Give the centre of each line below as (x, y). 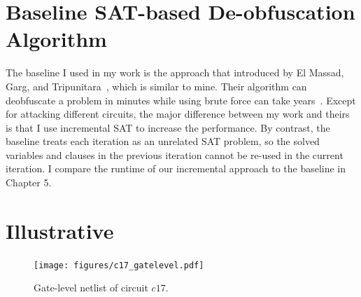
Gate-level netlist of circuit (91, 288)
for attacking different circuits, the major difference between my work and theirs (178, 114)
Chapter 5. (29, 182)
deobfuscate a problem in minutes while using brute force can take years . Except (181, 100)
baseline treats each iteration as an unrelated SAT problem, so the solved (163, 141)
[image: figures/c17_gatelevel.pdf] (119, 265)
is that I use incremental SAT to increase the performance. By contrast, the (168, 127)
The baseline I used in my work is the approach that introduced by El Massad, (175, 72)
